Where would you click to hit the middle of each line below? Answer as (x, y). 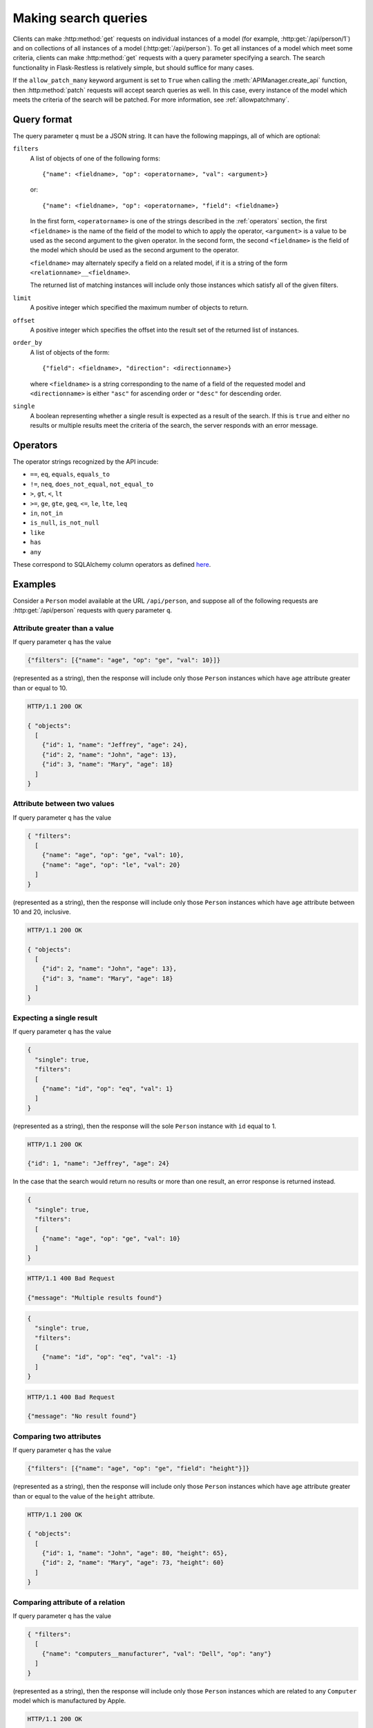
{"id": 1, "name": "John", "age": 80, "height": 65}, (135, 1553)
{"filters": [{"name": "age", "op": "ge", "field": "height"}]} (138, 1468)
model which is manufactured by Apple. (69, 1700)
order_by (28, 343)
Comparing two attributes (57, 1436)
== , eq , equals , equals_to (70, 474)
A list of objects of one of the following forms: (95, 158)
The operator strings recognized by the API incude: (86, 462)
